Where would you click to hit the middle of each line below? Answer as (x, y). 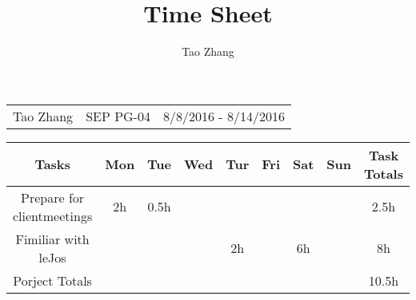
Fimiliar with (52, 239)
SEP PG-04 (118, 116)
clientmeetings (53, 215)
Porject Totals (52, 280)
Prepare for (53, 197)
